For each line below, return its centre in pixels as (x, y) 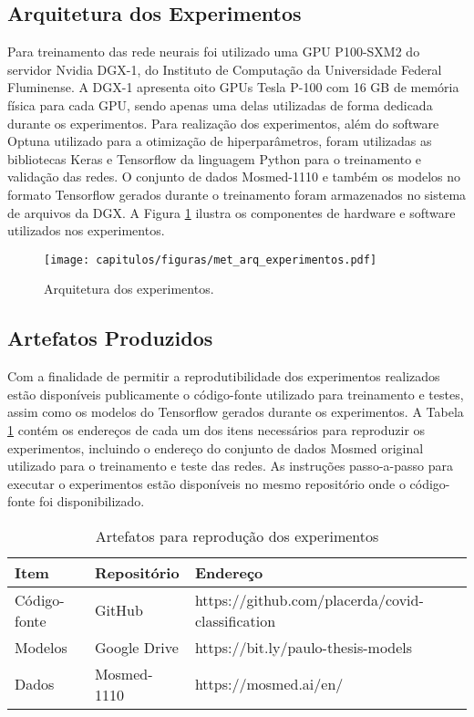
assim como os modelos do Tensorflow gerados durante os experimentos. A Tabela (236, 412)
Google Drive (136, 647)
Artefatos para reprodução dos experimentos (237, 535)
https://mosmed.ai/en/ (269, 684)
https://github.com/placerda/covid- (309, 599)
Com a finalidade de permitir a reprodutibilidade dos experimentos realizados (224, 376)
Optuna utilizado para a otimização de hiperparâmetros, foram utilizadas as (220, 141)
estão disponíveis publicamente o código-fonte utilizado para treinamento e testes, (236, 394)
